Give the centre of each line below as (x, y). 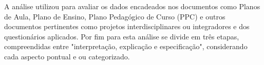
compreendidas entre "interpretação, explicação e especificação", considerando (126, 46)
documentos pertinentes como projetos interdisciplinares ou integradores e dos (127, 26)
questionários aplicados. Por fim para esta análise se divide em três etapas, (122, 36)
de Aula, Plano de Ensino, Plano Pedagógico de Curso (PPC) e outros (115, 16)
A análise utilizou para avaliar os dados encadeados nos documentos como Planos (132, 6)
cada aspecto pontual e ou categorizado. (67, 56)
